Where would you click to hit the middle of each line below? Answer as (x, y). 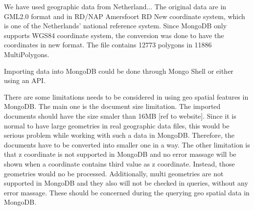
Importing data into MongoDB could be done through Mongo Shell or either (119, 71)
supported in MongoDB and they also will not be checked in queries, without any (126, 183)
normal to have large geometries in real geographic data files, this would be (117, 125)
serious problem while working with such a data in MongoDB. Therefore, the (119, 135)
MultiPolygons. (27, 54)
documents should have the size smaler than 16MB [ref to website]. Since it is (120, 115)
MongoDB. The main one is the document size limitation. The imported (112, 106)
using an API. (25, 80)
